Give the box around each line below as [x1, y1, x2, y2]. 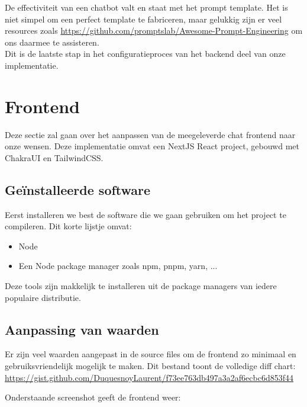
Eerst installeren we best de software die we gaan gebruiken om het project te [5, 208, 286, 220]
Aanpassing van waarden [5, 320, 159, 338]
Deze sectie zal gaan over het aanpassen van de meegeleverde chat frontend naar [5, 128, 296, 140]
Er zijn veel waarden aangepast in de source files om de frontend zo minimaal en [5, 348, 296, 360]
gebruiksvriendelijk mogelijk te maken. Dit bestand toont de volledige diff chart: [5, 360, 296, 372]
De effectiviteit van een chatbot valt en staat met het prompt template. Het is [5, 1, 288, 13]
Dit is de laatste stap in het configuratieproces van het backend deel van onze [5, 47, 286, 60]
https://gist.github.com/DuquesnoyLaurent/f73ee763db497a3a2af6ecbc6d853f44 [5, 371, 293, 383]
